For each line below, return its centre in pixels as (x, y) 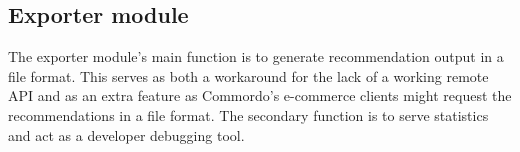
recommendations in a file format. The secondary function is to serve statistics (248, 114)
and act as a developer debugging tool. (126, 134)
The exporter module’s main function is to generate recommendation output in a (256, 56)
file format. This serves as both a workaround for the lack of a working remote (248, 75)
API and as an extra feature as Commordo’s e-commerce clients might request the (260, 95)
